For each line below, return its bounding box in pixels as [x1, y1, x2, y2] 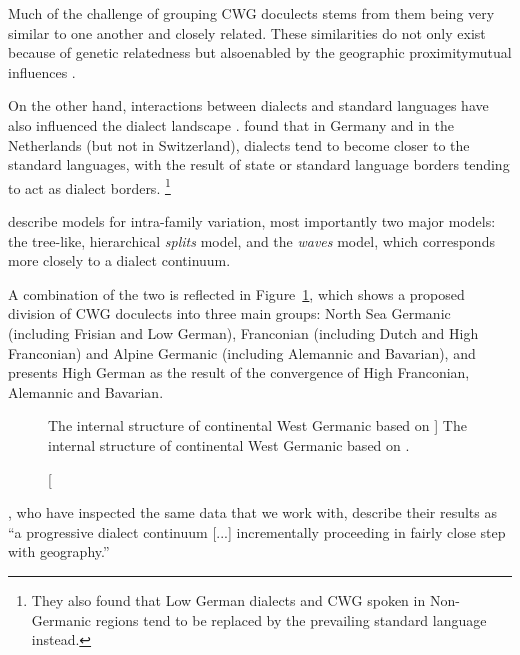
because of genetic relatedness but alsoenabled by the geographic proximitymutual [8, 42, 512, 63]
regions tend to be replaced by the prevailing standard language [95, 609, 487, 630]
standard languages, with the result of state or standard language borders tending [8, 154, 510, 175]
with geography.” [8, 541, 110, 562]
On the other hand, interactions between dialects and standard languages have [8, 95, 489, 116]
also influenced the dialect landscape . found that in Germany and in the [8, 114, 455, 135]
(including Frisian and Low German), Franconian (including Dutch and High [8, 322, 479, 343]
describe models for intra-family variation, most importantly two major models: [8, 211, 496, 231]
